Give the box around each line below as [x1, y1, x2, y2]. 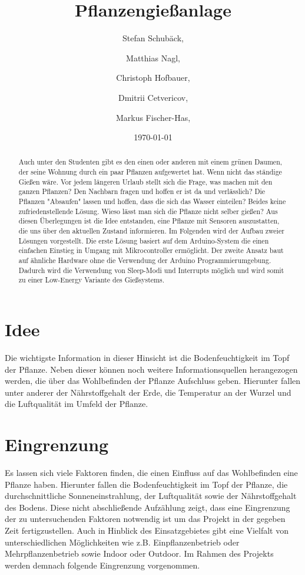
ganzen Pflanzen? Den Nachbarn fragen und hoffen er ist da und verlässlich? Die [18, 186, 266, 196]
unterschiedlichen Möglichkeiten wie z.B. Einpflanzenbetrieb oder [5, 535, 240, 548]
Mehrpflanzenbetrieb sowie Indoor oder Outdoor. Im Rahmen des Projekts [5, 547, 274, 560]
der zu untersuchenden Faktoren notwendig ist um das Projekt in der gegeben [5, 512, 286, 525]
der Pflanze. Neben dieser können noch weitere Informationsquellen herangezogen [5, 363, 298, 375]
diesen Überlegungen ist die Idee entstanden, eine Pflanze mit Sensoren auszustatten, [18, 216, 280, 226]
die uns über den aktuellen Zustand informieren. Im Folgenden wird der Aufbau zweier [18, 226, 284, 236]
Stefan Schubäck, [122, 32, 184, 44]
